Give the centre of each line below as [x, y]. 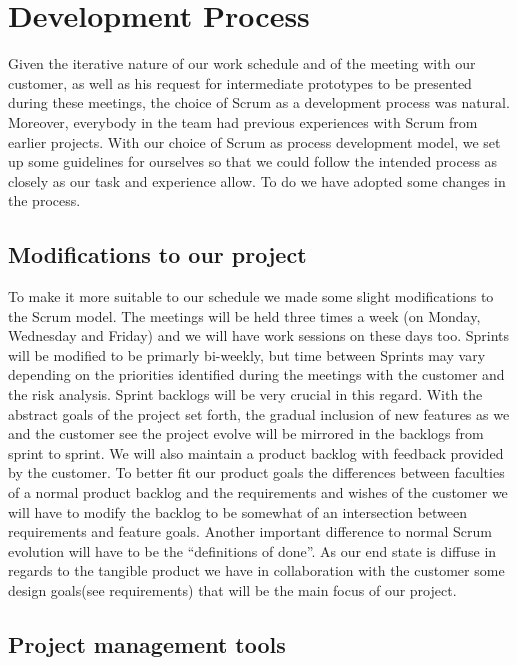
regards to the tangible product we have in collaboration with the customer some [256, 570]
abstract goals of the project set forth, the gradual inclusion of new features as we [259, 413]
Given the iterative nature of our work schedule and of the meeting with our [242, 63]
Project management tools [147, 643]
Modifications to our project [157, 254]
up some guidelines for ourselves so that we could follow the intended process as [253, 161]
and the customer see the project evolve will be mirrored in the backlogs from [246, 433]
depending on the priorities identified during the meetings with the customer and [256, 374]
